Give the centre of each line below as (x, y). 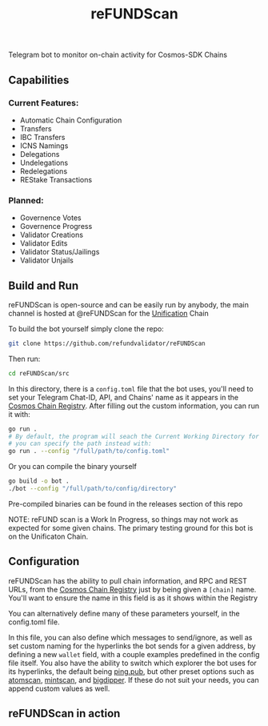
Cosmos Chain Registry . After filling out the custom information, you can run (134, 406)
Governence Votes (50, 218)
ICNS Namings (44, 146)
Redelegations (44, 171)
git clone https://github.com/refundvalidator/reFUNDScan (107, 343)
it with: (19, 414)
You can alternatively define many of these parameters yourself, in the (124, 613)
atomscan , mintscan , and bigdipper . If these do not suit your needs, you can (134, 680)
